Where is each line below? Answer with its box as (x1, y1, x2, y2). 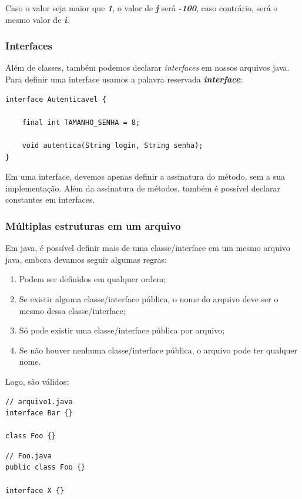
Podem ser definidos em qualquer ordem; (19, 273, 166, 285)
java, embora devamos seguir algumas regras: (5, 253, 167, 265)
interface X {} (5, 486, 65, 495)
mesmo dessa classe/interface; (19, 304, 126, 316)
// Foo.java (5, 451, 52, 460)
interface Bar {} (5, 409, 73, 418)
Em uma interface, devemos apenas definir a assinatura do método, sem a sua (5, 170, 285, 183)
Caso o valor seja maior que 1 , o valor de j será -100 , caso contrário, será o (5, 2, 278, 14)
